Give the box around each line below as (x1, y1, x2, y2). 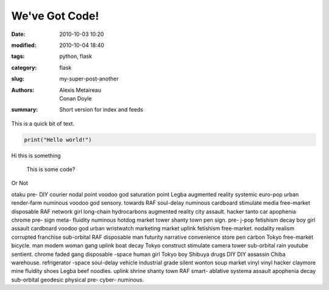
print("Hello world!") (24, 136, 92, 143)
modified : (11, 41, 37, 49)
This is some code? (26, 166, 76, 173)
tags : (11, 52, 25, 60)
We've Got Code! (11, 9, 99, 23)
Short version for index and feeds (59, 106, 143, 113)
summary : (11, 106, 38, 113)
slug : (11, 75, 24, 82)
